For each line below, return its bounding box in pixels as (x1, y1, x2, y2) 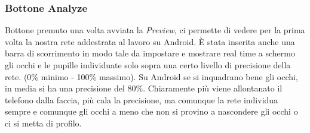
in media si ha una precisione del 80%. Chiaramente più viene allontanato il (5, 82, 283, 94)
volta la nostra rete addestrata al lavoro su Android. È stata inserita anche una (5, 35, 295, 47)
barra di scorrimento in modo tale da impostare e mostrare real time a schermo (5, 47, 295, 59)
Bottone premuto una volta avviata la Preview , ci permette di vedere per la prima (5, 24, 305, 36)
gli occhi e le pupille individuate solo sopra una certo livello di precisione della (5, 59, 291, 71)
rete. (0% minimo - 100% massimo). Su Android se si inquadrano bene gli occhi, (5, 70, 298, 83)
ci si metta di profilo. (5, 116, 82, 129)
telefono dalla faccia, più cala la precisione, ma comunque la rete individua (5, 93, 278, 106)
